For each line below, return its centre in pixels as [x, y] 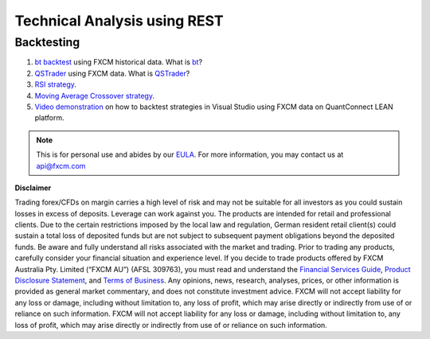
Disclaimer [33, 188]
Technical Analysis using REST [119, 21]
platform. [50, 118]
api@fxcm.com [61, 166]
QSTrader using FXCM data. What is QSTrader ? [112, 73]
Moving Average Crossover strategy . [95, 95]
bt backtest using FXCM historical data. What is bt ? [119, 62]
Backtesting [47, 42]
